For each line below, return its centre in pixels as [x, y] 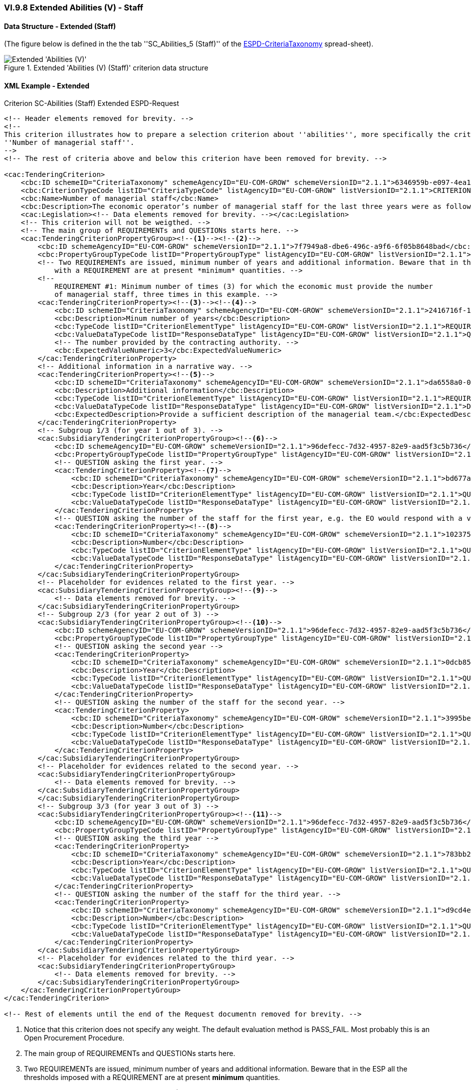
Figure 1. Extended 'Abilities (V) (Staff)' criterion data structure [106, 68]
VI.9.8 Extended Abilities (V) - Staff [74, 7]
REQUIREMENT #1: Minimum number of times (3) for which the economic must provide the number [244, 287]
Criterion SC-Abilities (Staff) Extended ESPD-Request [92, 103]
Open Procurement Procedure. [74, 1038]
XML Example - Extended [47, 85]
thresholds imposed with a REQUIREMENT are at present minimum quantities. [152, 1078]
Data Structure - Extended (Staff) [60, 26]
